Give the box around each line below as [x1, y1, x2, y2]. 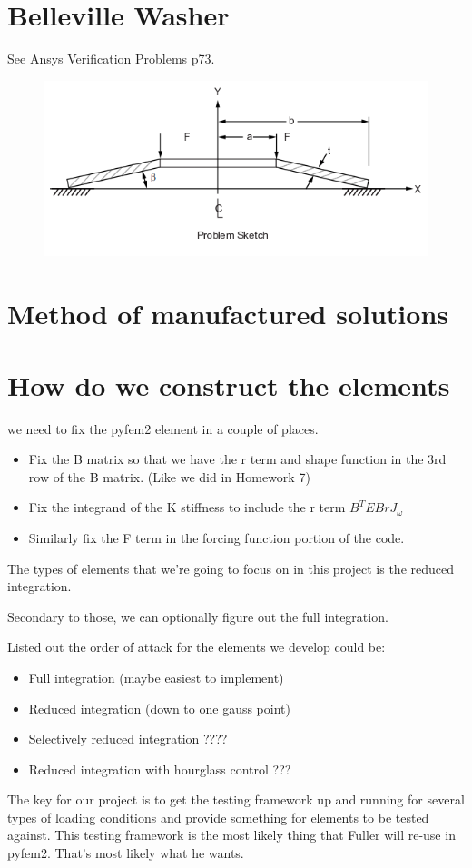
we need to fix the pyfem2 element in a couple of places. [7, 419, 319, 438]
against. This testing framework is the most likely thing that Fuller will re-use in [7, 825, 456, 844]
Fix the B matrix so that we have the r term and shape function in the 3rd [28, 449, 447, 469]
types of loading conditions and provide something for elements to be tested [7, 807, 429, 826]
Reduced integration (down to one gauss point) [28, 698, 290, 717]
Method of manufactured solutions [7, 295, 448, 332]
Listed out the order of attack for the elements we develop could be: [7, 637, 386, 656]
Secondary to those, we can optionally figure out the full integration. [7, 607, 388, 626]
